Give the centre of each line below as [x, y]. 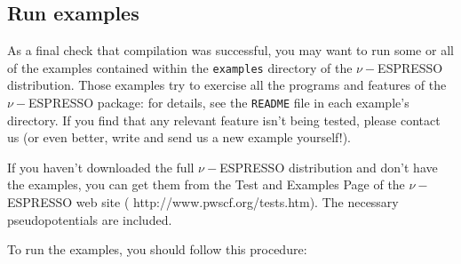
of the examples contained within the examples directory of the [180, 67]
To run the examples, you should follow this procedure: [157, 249]
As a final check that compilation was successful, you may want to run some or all [230, 50]
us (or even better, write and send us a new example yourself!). [179, 137]
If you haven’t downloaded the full [101, 167]
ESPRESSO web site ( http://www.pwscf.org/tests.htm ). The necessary [203, 202]
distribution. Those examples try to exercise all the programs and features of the [227, 85]
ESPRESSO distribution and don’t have [329, 167]
